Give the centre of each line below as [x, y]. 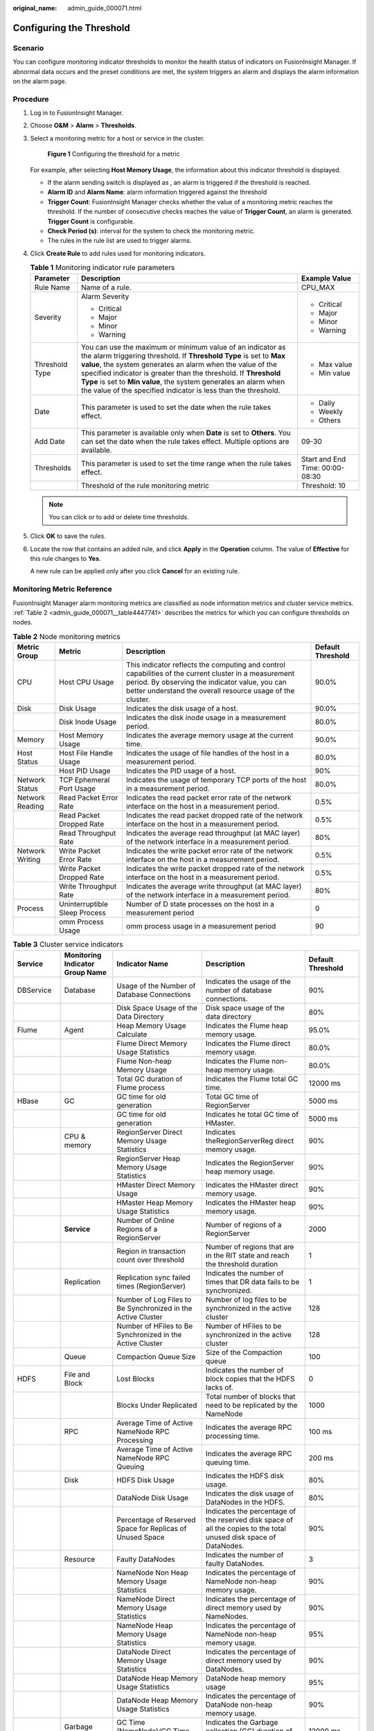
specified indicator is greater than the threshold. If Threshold [181, 373]
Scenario [28, 48]
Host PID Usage [85, 771]
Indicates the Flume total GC [252, 1079]
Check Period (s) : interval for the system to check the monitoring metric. [151, 231]
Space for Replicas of [152, 1528]
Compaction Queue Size [156, 1356]
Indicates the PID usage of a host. [181, 771]
